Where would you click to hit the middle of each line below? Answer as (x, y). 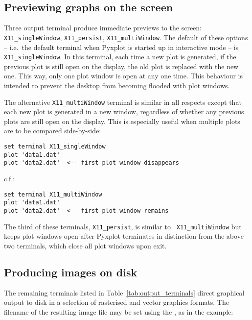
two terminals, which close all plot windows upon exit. (85, 245)
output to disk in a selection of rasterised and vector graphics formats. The (116, 302)
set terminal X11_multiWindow (53, 194)
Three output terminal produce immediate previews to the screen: (103, 28)
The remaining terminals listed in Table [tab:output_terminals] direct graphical (124, 292)
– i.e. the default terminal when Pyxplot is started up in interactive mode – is (121, 47)
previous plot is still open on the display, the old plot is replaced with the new (121, 66)
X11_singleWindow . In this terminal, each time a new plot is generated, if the (120, 57)
